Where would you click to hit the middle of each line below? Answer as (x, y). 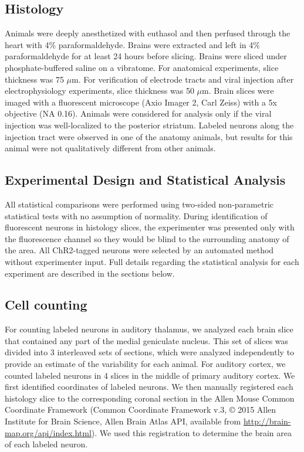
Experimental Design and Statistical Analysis (145, 180)
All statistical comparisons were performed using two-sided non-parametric (139, 204)
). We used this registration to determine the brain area (191, 432)
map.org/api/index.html (48, 432)
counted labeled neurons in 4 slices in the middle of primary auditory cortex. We (150, 375)
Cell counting (46, 305)
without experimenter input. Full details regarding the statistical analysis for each (152, 261)
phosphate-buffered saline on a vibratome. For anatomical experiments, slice (142, 67)
